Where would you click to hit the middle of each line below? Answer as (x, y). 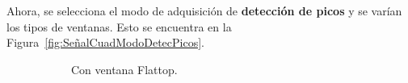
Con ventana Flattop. (124, 69)
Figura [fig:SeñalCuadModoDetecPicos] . (105, 42)
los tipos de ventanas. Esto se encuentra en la (119, 26)
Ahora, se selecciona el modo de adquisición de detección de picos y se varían (204, 10)
